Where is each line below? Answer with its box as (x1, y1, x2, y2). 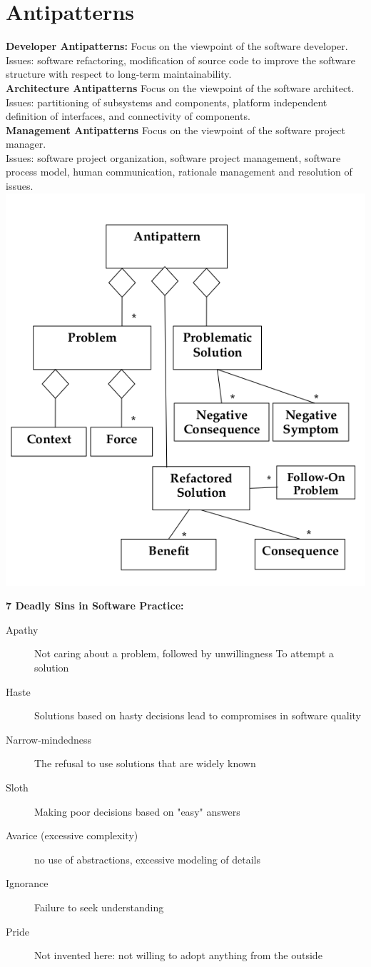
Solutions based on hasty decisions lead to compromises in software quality (34, 708, 362, 723)
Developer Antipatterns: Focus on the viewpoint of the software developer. (6, 39, 348, 54)
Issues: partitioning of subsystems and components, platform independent (6, 94, 327, 109)
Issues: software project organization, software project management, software (6, 150, 341, 165)
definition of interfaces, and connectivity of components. (6, 108, 250, 123)
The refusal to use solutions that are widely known (34, 756, 256, 771)
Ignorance (6, 876, 49, 891)
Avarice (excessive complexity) (6, 828, 138, 843)
